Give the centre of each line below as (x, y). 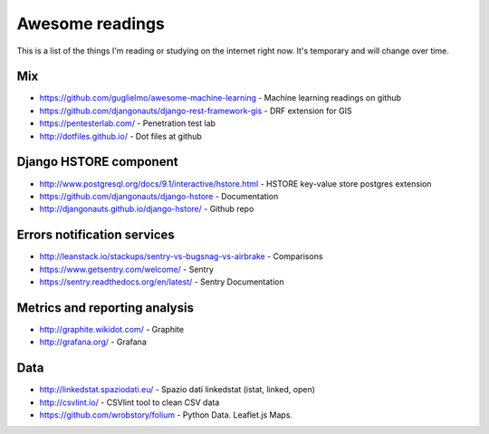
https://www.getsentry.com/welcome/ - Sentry (127, 269)
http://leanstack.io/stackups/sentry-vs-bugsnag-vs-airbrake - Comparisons (181, 256)
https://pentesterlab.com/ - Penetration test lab (128, 123)
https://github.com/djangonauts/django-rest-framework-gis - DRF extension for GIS (196, 111)
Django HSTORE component (97, 162)
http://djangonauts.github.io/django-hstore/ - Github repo (147, 209)
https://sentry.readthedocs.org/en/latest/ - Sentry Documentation (162, 282)
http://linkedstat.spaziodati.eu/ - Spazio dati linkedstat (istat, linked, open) (177, 390)
